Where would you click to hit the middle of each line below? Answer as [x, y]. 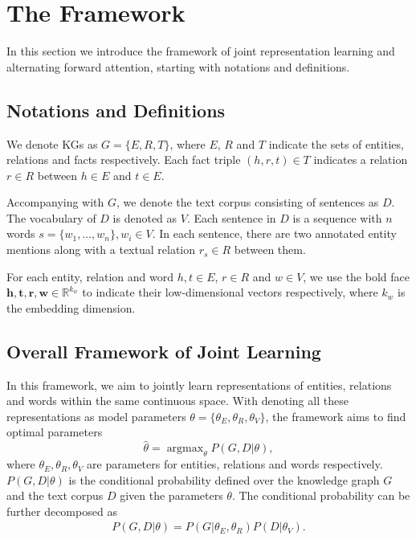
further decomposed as [62, 511]
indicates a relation [361, 160]
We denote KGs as [52, 143]
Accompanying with [55, 202]
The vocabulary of [51, 217]
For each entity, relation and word [90, 276]
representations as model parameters [96, 416]
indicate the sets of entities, [336, 143]
